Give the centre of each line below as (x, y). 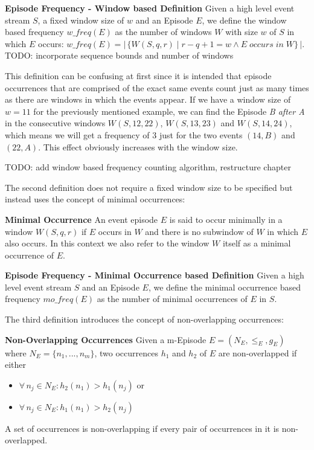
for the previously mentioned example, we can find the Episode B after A (169, 111)
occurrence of (29, 255)
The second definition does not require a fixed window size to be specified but (149, 187)
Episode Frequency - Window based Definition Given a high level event (150, 8)
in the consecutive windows (55, 123)
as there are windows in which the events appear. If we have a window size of (148, 99)
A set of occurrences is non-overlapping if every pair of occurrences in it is (142, 428)
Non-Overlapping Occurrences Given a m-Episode (106, 339)
